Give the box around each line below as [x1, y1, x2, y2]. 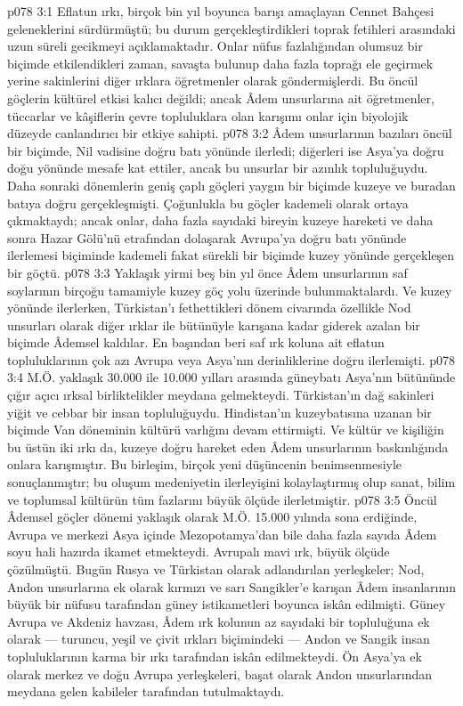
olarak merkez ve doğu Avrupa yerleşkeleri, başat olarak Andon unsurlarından [7, 664, 432, 683]
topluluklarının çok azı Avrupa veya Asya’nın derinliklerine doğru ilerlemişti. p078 [7, 350, 455, 369]
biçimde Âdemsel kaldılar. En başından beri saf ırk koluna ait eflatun [7, 333, 385, 352]
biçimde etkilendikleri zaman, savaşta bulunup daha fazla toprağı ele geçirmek [7, 53, 434, 72]
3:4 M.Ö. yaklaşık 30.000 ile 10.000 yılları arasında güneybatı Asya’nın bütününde [7, 368, 456, 386]
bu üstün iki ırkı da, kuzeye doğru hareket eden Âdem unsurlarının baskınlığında [7, 437, 449, 456]
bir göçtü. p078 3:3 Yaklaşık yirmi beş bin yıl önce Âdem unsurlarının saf [7, 263, 408, 281]
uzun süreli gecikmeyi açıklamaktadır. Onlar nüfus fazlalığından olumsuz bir [7, 37, 423, 55]
